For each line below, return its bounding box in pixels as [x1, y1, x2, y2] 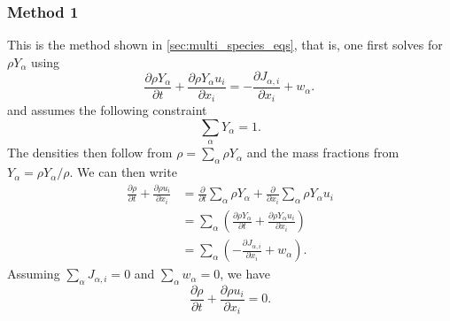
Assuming [7, 264, 60, 283]
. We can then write [69, 163, 177, 181]
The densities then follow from [7, 143, 173, 162]
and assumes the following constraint [7, 101, 207, 119]
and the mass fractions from [246, 143, 400, 162]
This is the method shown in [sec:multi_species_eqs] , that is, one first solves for [7, 35, 443, 54]
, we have [220, 264, 271, 283]
